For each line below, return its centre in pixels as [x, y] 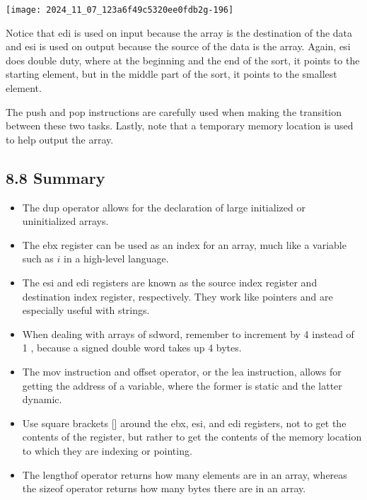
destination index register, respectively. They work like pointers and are [177, 296]
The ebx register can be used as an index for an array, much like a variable [184, 244]
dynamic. [42, 399]
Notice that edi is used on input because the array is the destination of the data [179, 32]
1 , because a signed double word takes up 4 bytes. [132, 348]
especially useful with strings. [86, 310]
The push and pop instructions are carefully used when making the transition [174, 111]
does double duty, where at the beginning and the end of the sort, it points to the [183, 60]
